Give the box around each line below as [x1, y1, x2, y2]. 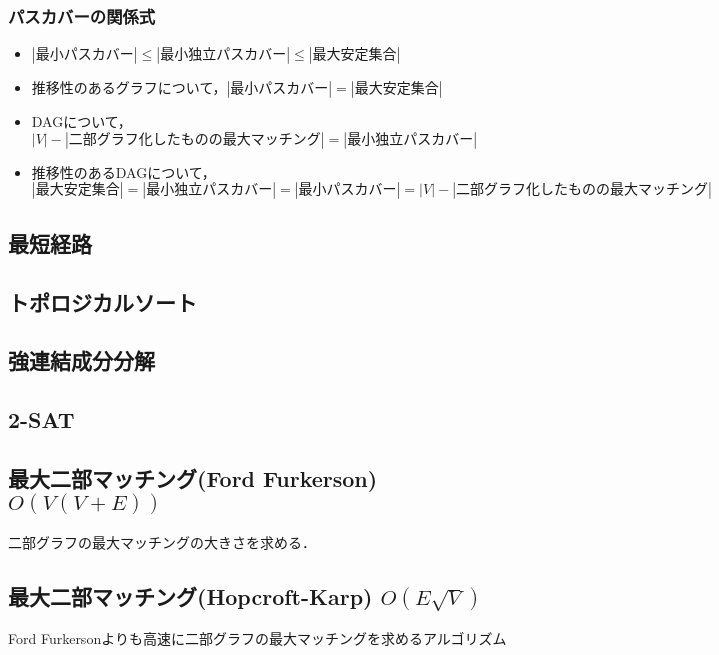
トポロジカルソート [8, 286, 197, 317]
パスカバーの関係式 [8, 3, 156, 28]
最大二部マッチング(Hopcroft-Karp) [8, 580, 373, 611]
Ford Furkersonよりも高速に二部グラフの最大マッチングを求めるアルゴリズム [8, 627, 507, 648]
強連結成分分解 [8, 345, 155, 376]
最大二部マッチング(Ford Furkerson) [8, 462, 378, 493]
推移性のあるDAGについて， [31, 161, 216, 182]
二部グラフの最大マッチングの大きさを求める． [8, 531, 316, 552]
